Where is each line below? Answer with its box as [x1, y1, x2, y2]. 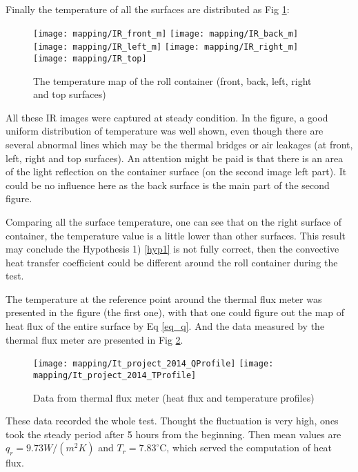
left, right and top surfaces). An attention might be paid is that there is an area [6, 150, 344, 165]
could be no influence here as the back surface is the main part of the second [6, 177, 330, 192]
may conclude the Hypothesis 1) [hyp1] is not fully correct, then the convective [6, 242, 339, 256]
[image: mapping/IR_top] [33, 53, 147, 63]
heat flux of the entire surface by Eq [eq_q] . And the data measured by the [6, 319, 325, 333]
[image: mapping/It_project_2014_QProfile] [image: [33, 359, 274, 369]
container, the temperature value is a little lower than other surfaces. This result [6, 228, 346, 242]
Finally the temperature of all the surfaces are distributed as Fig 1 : [6, 2, 290, 16]
